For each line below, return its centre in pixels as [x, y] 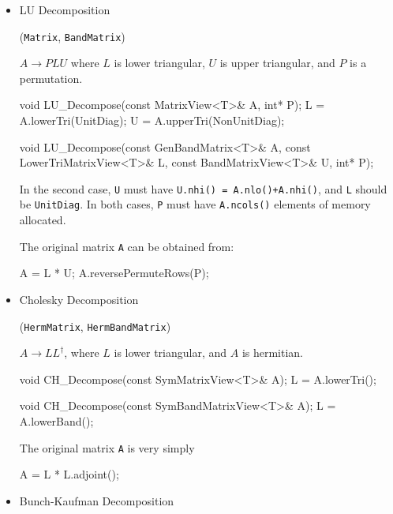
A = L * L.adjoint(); [69, 474]
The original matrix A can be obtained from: [127, 246]
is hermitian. [273, 353]
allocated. [43, 220]
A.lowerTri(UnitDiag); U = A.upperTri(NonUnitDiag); [152, 120]
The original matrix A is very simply [107, 447]
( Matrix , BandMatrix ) [72, 36]
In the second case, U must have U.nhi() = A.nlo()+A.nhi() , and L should [203, 188]
